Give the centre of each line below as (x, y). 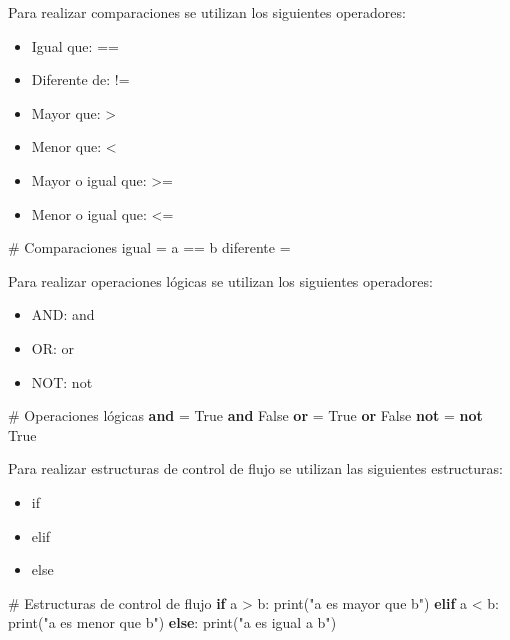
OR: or (53, 347)
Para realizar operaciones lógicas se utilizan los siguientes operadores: (220, 280)
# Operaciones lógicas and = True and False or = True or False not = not (245, 415)
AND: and (63, 314)
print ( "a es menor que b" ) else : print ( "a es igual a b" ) (172, 622)
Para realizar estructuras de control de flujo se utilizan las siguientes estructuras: (255, 468)
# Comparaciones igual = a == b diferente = (149, 247)
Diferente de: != (80, 79)
